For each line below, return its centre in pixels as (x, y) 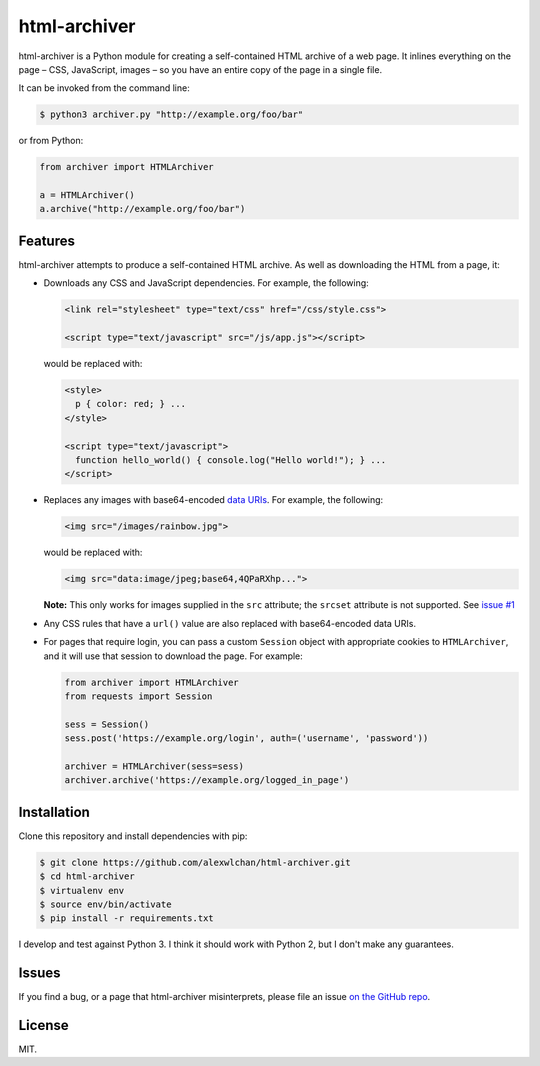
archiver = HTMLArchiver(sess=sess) (154, 766)
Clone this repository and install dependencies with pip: (133, 836)
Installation (54, 811)
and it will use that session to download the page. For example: (173, 656)
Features (46, 240)
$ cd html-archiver (87, 876)
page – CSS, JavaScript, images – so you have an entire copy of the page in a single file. (200, 69)
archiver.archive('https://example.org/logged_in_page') (207, 780)
